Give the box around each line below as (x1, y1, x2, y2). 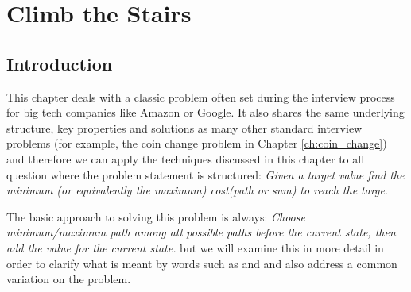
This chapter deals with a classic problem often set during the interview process (6, 88, 395, 105)
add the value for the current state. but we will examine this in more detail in (6, 239, 384, 255)
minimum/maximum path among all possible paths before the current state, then (6, 224, 396, 240)
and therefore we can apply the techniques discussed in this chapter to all (6, 150, 365, 167)
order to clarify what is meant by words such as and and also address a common (6, 255, 397, 271)
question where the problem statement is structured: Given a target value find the (6, 166, 405, 182)
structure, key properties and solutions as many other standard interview (6, 119, 363, 136)
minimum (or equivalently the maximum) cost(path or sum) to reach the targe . (6, 182, 388, 198)
